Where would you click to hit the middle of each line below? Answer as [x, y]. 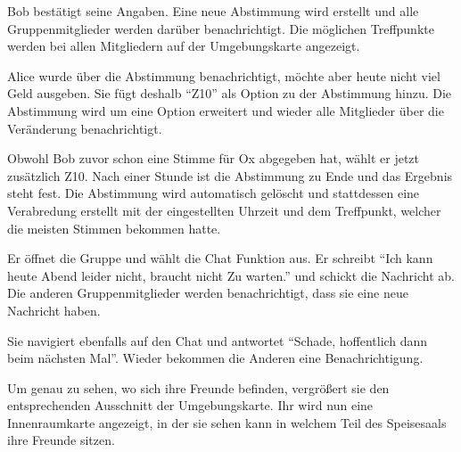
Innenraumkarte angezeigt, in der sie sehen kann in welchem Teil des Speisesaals [227, 422]
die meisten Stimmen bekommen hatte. [114, 228]
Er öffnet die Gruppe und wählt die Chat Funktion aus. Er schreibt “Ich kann [220, 258]
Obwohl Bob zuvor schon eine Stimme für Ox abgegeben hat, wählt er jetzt [213, 158]
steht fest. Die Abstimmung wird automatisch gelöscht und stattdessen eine [214, 193]
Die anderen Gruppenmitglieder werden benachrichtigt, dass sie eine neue [208, 293]
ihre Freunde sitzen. [61, 440]
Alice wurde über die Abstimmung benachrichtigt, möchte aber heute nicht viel [224, 75]
